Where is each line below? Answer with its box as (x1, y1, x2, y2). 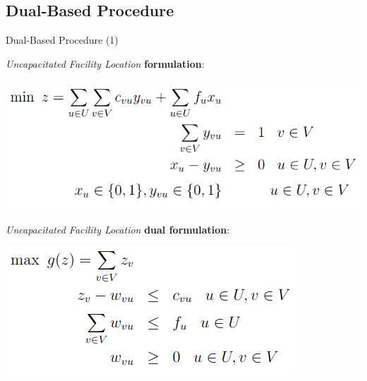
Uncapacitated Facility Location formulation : (6, 56, 205, 71)
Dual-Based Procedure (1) (6, 32, 119, 47)
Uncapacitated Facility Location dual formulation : (6, 222, 230, 236)
